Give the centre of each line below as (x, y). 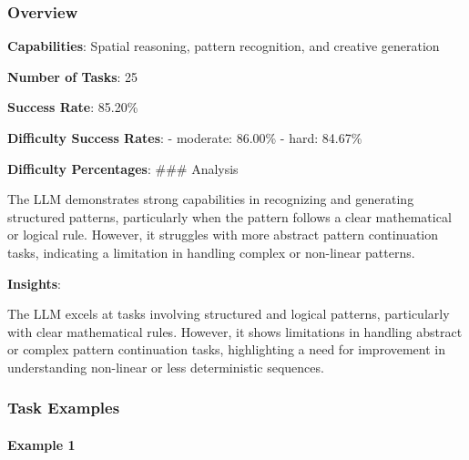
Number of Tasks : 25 (73, 76)
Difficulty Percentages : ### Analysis (123, 168)
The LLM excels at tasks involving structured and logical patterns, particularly (229, 314)
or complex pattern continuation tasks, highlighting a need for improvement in (227, 349)
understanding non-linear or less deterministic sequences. (166, 367)
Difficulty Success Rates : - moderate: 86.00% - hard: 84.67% (185, 138)
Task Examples (64, 408)
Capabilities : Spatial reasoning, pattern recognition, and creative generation (224, 46)
